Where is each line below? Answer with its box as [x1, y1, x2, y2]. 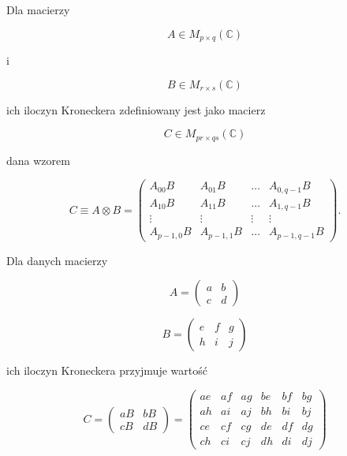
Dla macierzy [6, 2, 70, 17]
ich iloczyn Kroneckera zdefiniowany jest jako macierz [6, 101, 266, 118]
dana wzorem [6, 151, 70, 168]
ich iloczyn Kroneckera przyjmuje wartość [6, 362, 207, 379]
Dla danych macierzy [6, 252, 108, 268]
